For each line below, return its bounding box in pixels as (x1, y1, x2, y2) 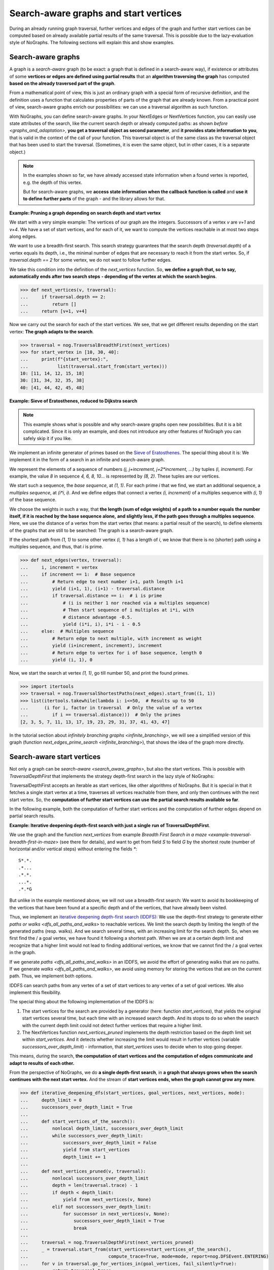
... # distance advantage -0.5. (20, 614, 133, 620)
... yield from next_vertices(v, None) (20, 1197, 152, 1202)
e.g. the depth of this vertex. (23, 179, 83, 185)
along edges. (9, 234, 37, 240)
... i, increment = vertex (20, 564, 98, 570)
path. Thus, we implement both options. (9, 973, 93, 979)
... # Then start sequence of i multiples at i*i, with (20, 607, 194, 613)
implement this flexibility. (9, 990, 61, 996)
